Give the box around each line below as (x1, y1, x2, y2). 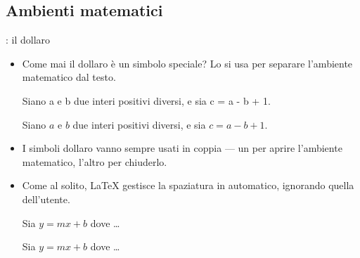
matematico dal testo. (22, 70, 116, 84)
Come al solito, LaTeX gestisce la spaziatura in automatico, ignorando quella (22, 178, 354, 193)
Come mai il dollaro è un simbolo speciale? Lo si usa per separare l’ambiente (22, 56, 353, 70)
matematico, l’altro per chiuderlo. (22, 154, 167, 169)
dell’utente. (22, 191, 70, 206)
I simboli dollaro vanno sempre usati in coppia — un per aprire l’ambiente (22, 141, 342, 155)
